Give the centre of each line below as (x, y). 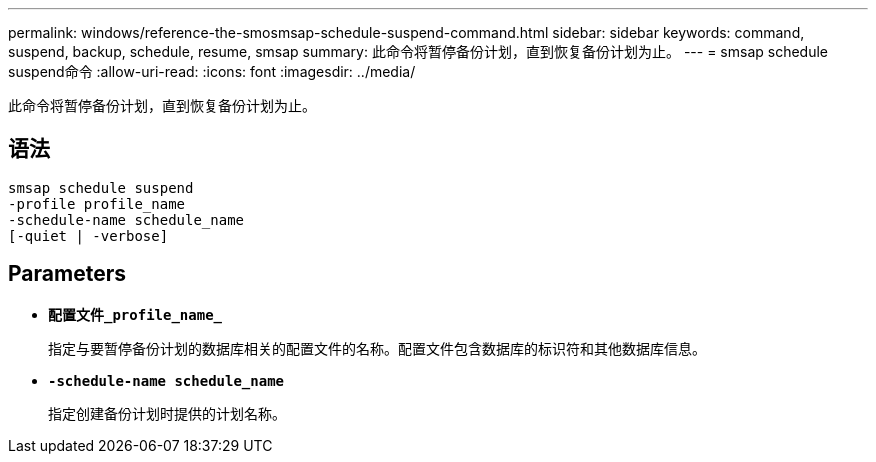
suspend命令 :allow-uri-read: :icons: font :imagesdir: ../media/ (212, 71)
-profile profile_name (97, 203)
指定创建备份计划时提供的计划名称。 (167, 413)
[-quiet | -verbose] (88, 235)
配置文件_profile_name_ (135, 314)
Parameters (67, 274)
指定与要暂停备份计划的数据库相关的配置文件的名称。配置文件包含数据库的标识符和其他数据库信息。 (377, 348)
